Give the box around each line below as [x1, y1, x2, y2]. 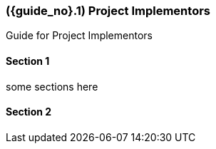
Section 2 [6, 106, 52, 118]
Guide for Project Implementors [6, 29, 153, 42]
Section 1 [6, 54, 50, 67]
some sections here [6, 80, 98, 93]
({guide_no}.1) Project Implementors [6, 4, 210, 18]
